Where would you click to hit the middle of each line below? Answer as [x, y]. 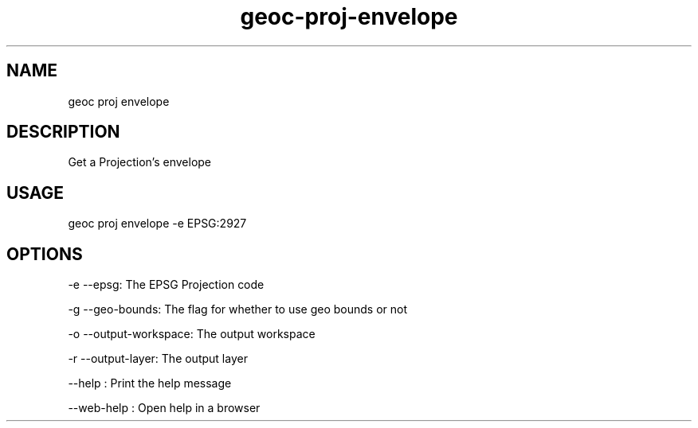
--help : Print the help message [150, 383]
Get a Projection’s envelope [140, 162]
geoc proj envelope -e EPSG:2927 [157, 224]
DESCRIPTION [63, 132]
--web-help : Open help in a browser [164, 408]
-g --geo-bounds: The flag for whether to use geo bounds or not [238, 309]
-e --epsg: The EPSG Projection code [166, 285]
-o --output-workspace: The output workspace [192, 334]
